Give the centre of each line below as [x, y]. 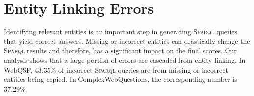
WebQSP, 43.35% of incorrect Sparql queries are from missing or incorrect [116, 69]
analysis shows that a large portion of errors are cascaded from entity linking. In [125, 60]
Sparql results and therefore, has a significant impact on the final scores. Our [120, 50]
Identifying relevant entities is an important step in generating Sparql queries [121, 31]
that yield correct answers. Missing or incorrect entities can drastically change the [127, 41]
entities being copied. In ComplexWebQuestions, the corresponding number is [121, 79]
